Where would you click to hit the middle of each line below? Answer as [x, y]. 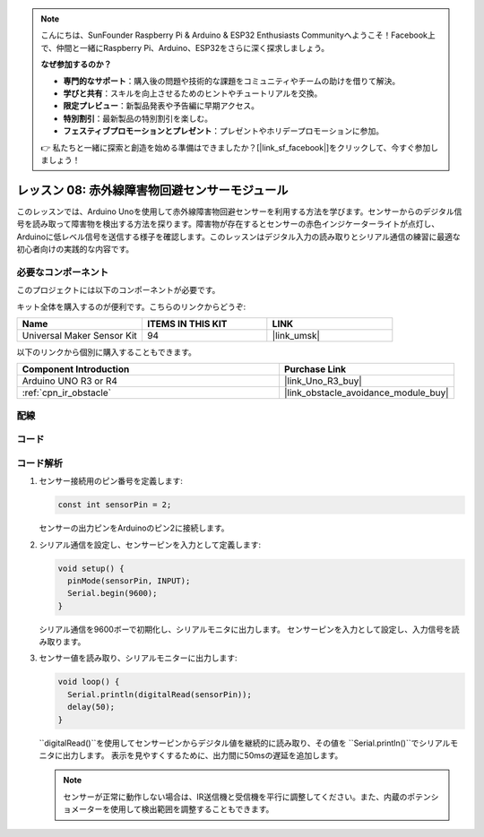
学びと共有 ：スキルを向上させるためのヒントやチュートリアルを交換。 [193, 93]
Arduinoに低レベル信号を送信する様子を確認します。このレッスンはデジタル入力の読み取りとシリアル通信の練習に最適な [238, 237]
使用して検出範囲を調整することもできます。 [192, 809]
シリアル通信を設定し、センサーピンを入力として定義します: [150, 544]
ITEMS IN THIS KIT [187, 324]
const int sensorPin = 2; [115, 505]
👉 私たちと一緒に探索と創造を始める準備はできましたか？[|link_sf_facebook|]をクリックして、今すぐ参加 [236, 147]
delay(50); [91, 707]
